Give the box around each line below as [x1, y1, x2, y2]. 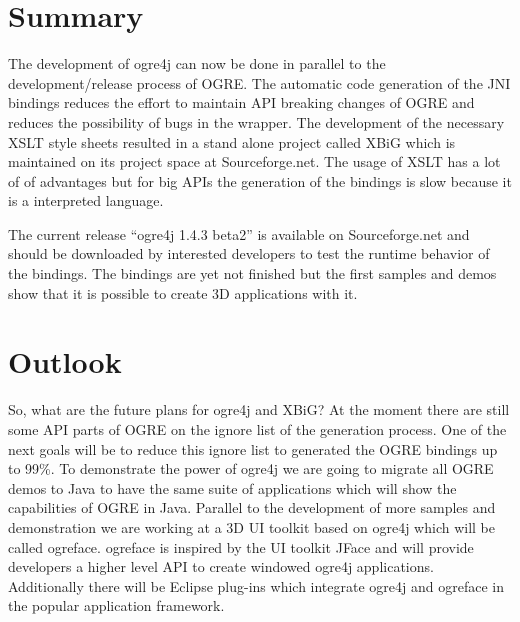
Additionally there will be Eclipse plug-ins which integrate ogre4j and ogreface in [8, 575, 504, 596]
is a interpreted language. [8, 190, 164, 211]
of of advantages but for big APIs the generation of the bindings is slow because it [8, 170, 512, 191]
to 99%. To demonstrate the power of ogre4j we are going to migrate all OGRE [8, 458, 494, 479]
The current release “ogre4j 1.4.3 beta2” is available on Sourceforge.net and [8, 223, 470, 244]
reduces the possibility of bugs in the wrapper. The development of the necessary [8, 111, 505, 132]
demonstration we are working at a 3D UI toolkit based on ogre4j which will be [8, 516, 495, 537]
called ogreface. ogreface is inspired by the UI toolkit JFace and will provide [8, 536, 474, 557]
